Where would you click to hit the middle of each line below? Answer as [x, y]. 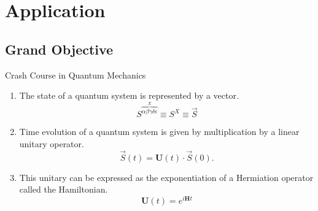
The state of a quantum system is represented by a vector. [129, 95]
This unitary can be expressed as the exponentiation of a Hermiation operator [166, 177]
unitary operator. [52, 143]
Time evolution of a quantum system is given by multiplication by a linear [159, 132]
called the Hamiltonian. [64, 189]
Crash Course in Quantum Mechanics [76, 75]
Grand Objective [59, 49]
